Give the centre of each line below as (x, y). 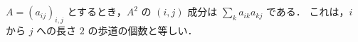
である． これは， (307, 12)
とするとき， (97, 12)
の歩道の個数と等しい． (143, 30)
